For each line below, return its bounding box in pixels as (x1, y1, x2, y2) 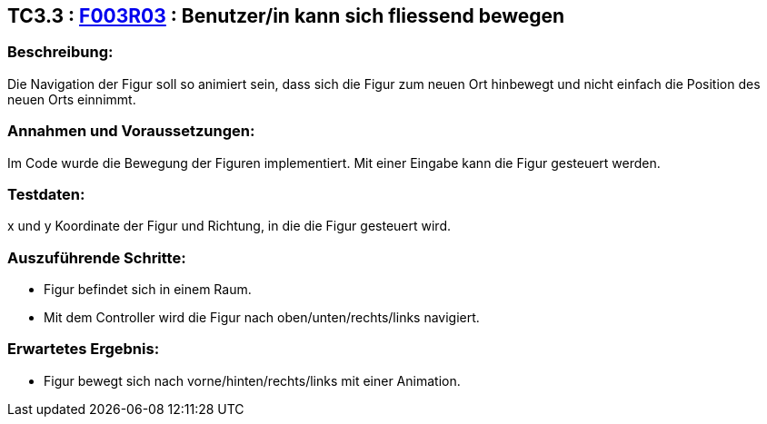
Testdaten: (7, 184, 85, 203)
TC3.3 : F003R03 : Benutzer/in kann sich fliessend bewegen (7, 5, 565, 27)
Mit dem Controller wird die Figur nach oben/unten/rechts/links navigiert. (44, 310, 480, 326)
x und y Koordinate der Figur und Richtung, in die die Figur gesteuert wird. (7, 218, 451, 234)
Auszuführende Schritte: (7, 248, 186, 267)
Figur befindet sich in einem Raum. (44, 281, 252, 298)
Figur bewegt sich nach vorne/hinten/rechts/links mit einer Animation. (44, 372, 461, 389)
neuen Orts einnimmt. (7, 91, 136, 107)
